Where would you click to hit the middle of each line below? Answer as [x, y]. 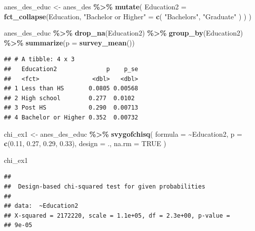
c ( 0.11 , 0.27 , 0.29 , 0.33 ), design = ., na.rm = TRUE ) [85, 143]
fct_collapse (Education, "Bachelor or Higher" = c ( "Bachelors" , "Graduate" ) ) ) [128, 16]
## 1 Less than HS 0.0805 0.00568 [71, 89]
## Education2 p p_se [71, 69]
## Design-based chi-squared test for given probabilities [105, 186]
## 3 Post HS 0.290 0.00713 [71, 108]
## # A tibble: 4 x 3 [39, 59]
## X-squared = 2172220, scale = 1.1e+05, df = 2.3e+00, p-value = [117, 215]
